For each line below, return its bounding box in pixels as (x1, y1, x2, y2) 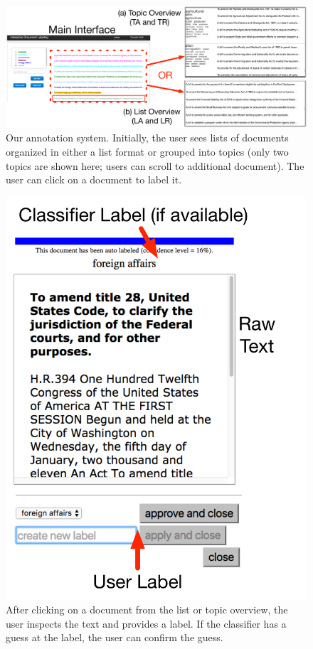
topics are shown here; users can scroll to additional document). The (6, 158, 304, 173)
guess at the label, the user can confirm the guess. (6, 630, 223, 645)
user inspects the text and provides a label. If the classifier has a (6, 616, 287, 631)
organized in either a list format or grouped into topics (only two (6, 144, 289, 159)
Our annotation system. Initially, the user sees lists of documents (6, 130, 289, 145)
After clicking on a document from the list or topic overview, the (6, 602, 288, 617)
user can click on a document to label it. (6, 172, 182, 187)
